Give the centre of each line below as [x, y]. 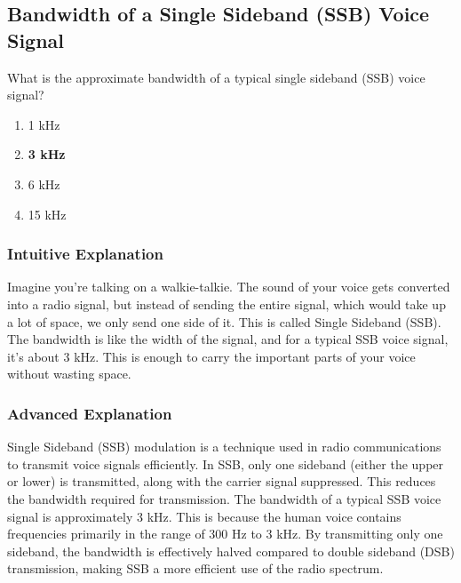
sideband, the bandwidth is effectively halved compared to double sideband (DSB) [231, 551]
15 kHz [47, 214]
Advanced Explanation [90, 413]
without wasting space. [69, 374]
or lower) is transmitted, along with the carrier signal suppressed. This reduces [222, 481]
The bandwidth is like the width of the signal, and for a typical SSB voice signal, [228, 339]
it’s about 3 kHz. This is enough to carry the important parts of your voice [211, 356]
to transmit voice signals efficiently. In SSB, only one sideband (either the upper [226, 463]
